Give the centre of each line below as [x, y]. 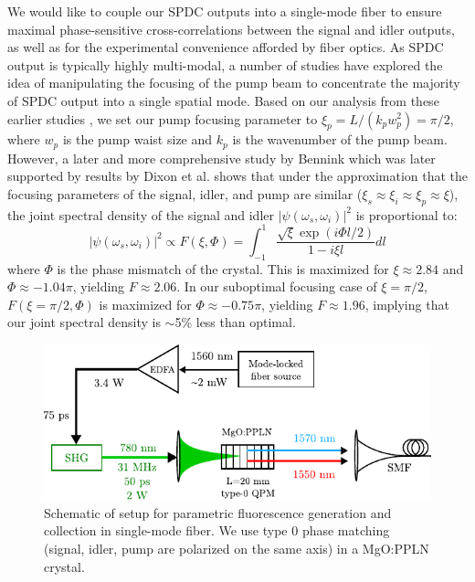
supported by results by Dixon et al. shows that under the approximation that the [238, 176]
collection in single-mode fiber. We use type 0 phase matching [217, 530]
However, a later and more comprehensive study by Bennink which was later [222, 158]
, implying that [407, 304]
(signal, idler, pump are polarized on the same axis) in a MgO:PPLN [237, 549]
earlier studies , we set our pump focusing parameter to [163, 118]
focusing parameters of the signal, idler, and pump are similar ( [185, 194]
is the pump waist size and [137, 139]
